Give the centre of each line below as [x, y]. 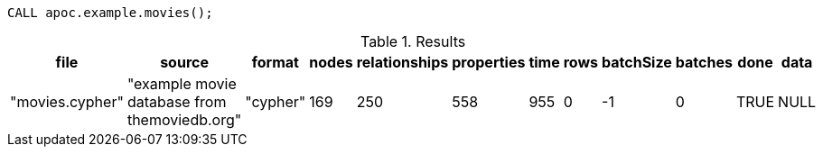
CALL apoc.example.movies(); [110, 13]
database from [177, 102]
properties [489, 62]
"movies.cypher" [67, 102]
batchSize [637, 62]
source [184, 62]
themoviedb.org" [184, 120]
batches [704, 62]
